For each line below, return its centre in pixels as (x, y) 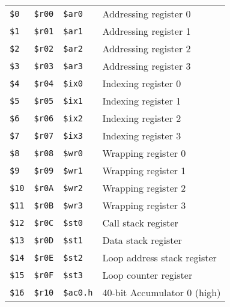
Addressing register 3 (147, 66)
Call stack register (140, 223)
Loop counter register (147, 275)
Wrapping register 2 (144, 188)
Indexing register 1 (142, 101)
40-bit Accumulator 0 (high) (162, 292)
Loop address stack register (159, 257)
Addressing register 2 (147, 48)
